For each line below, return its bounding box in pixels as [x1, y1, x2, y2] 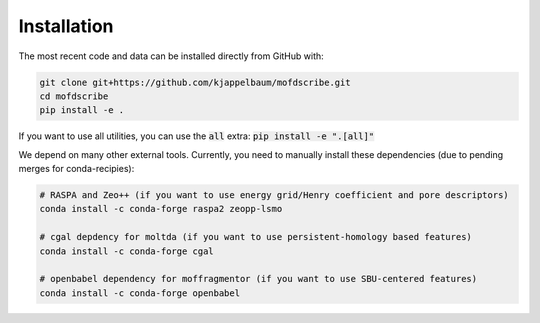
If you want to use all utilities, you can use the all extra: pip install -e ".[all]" [18, 130, 375, 142]
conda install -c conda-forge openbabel [39, 287, 240, 299]
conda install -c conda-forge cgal [39, 245, 214, 257]
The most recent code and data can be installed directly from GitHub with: [18, 50, 324, 62]
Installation [18, 15, 114, 37]
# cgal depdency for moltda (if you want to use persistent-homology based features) [39, 231, 472, 243]
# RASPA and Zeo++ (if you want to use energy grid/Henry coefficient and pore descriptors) [39, 190, 509, 201]
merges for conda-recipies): [18, 163, 135, 175]
